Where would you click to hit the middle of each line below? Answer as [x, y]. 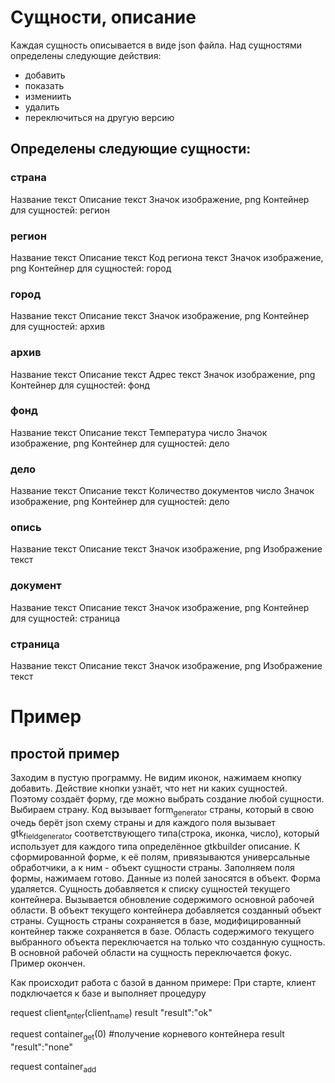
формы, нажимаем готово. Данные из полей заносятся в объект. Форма [165, 878]
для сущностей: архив [57, 327]
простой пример [65, 753]
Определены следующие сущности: [131, 149]
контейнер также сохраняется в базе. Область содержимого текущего [162, 931]
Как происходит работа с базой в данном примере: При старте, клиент [163, 982]
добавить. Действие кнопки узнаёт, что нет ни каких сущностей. [149, 788]
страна [28, 178]
